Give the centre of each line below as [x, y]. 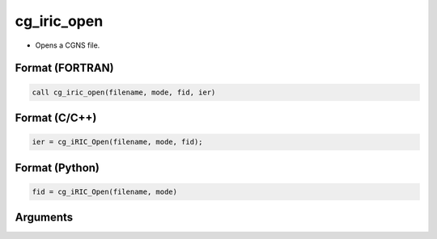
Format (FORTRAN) [64, 68]
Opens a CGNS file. [68, 45]
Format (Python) [57, 168]
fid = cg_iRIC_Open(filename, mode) [105, 191]
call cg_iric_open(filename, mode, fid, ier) [124, 92]
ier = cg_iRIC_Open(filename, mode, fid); [117, 142]
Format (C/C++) [56, 117]
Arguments [44, 218]
